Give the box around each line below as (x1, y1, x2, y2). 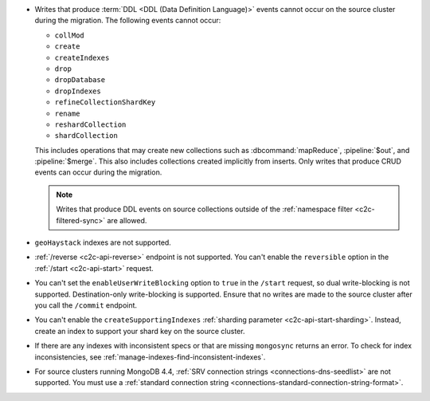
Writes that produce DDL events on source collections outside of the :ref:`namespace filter (56, 204, 354, 214)
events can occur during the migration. (34, 167, 162, 177)
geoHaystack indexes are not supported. (34, 238, 171, 247)
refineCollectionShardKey (54, 98, 156, 107)
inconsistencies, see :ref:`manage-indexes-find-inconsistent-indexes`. (34, 352, 266, 362)
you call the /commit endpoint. (34, 300, 138, 310)
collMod (54, 30, 85, 40)
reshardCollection (54, 120, 127, 129)
